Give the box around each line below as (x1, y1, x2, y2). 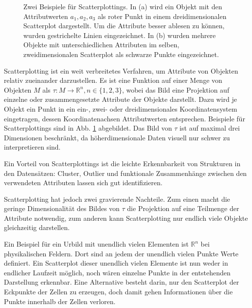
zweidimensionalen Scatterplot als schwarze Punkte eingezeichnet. (23, 49, 219, 59)
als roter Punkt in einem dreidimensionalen (97, 11, 227, 21)
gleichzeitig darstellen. (4, 222, 70, 232)
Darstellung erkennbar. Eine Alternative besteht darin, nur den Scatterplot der (4, 277, 239, 287)
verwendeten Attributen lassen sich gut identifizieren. (4, 177, 162, 188)
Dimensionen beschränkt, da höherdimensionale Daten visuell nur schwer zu (4, 132, 230, 142)
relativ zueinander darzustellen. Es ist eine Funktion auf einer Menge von (4, 75, 222, 85)
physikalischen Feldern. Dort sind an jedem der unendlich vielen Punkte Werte (4, 248, 239, 258)
